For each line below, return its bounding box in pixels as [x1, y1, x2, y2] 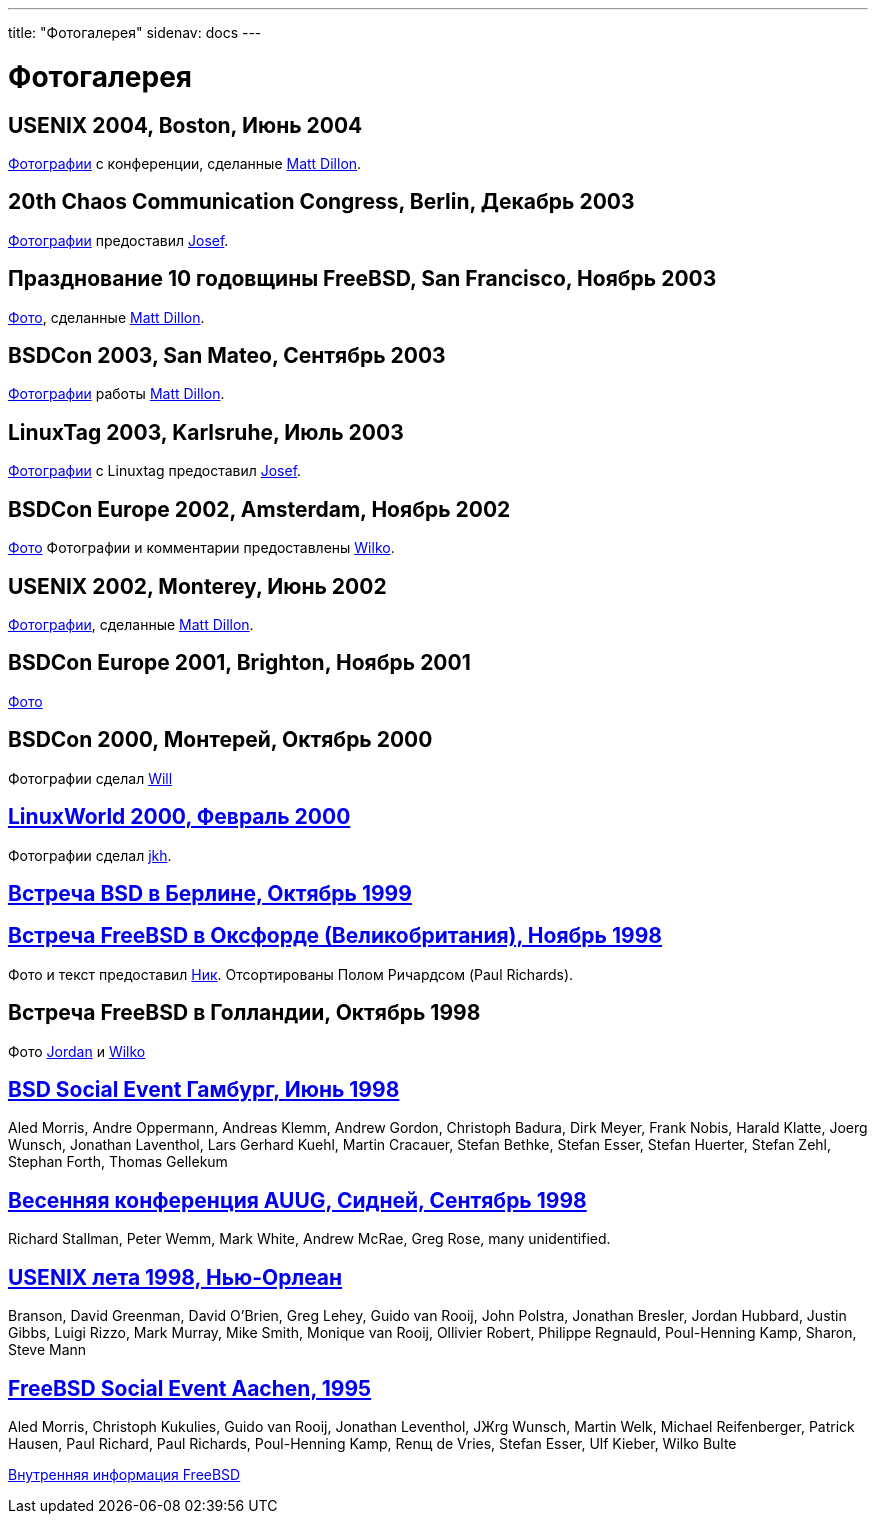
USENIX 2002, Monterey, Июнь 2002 [8, 573, 387, 599]
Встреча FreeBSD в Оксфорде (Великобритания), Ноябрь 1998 [8, 923, 662, 949]
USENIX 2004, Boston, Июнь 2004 [8, 112, 363, 138]
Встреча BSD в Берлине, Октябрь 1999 [8, 880, 412, 906]
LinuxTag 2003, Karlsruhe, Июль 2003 [8, 419, 404, 445]
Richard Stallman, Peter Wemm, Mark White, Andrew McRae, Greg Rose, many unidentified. [8, 1230, 611, 1248]
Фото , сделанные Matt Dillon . [8, 308, 205, 326]
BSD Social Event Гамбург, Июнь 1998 [8, 1077, 400, 1103]
